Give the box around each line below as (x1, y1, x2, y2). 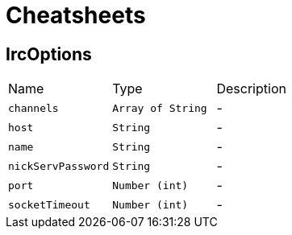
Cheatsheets (6, 2, 146, 29)
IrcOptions (6, 43, 92, 64)
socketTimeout (8, 198, 90, 211)
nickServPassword (8, 159, 110, 172)
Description (216, 80, 286, 97)
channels (8, 101, 59, 114)
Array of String (112, 101, 207, 114)
